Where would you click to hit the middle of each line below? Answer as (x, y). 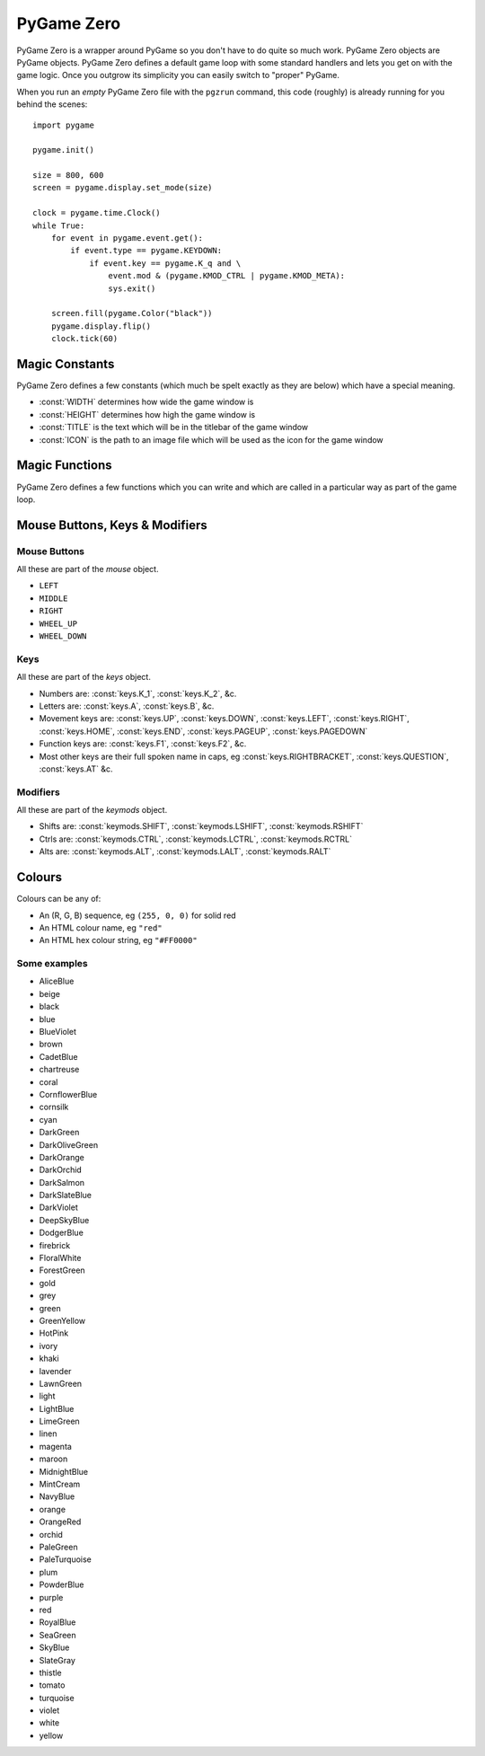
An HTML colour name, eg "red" (101, 927)
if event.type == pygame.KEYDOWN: (146, 251)
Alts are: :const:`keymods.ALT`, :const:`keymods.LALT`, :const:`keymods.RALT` (185, 852)
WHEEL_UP (58, 623)
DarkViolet (58, 1207)
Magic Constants (66, 364)
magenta (55, 1446)
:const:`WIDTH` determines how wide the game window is (146, 402)
